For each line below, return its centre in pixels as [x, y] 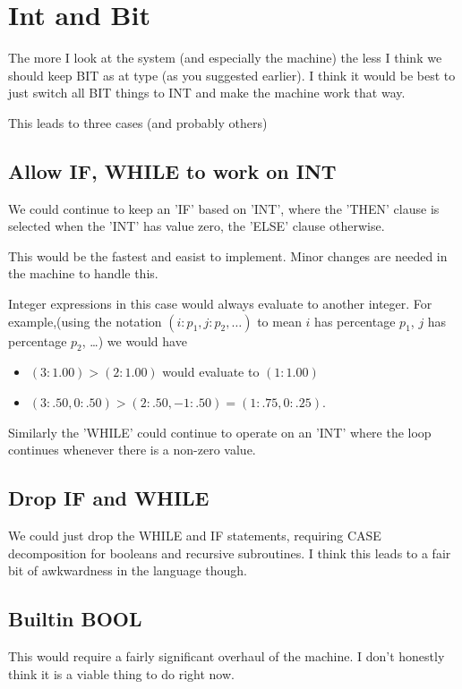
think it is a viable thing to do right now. [121, 673]
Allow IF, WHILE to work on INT [172, 170]
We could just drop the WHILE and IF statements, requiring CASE [195, 536]
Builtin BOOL [75, 619]
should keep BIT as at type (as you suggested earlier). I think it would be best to [232, 75]
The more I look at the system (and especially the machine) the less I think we [225, 58]
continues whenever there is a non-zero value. [132, 450]
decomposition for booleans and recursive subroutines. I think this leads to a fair [230, 553]
